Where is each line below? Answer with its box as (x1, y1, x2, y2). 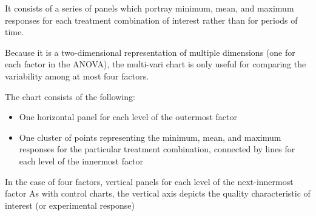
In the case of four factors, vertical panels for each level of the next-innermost (5, 175, 294, 187)
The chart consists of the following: (5, 90, 135, 103)
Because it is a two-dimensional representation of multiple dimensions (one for (5, 46, 295, 58)
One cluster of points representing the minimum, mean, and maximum (19, 130, 281, 143)
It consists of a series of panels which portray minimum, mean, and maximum (5, 2, 294, 14)
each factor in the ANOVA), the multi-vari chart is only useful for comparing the (5, 58, 306, 70)
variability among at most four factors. (5, 69, 149, 82)
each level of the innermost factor (19, 154, 144, 167)
